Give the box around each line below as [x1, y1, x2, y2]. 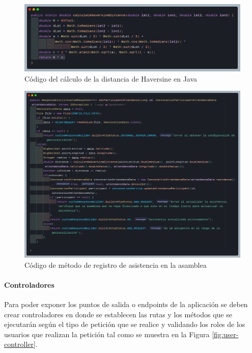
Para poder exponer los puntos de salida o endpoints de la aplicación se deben [4, 298, 248, 309]
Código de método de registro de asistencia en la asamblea [24, 259, 207, 270]
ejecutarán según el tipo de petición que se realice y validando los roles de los [4, 319, 245, 330]
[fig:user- [212, 329, 239, 339]
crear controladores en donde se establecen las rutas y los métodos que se [4, 309, 232, 319]
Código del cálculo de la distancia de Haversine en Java [24, 73, 198, 84]
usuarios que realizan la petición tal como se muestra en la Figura [4, 329, 210, 339]
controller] [4, 339, 36, 349]
